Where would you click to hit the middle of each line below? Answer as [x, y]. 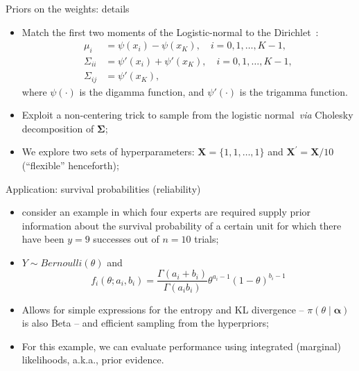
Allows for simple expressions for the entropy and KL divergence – [163, 309]
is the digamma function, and [142, 91]
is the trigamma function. [294, 91]
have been [43, 239]
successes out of [126, 239]
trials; [207, 239]
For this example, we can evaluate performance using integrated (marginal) [182, 346]
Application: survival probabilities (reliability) [103, 188]
